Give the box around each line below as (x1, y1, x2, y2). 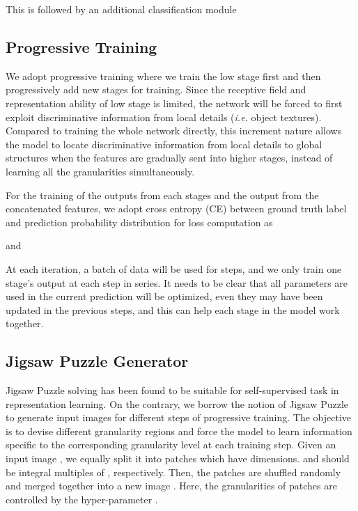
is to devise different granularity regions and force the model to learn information (6, 423, 352, 438)
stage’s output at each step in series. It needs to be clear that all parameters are (6, 275, 348, 290)
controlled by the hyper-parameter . (6, 492, 158, 506)
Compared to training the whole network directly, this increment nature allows (6, 123, 342, 138)
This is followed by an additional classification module (6, 2, 237, 16)
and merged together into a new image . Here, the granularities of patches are (6, 478, 337, 493)
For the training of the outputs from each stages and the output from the (6, 187, 319, 202)
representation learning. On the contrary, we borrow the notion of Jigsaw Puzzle (6, 396, 348, 411)
